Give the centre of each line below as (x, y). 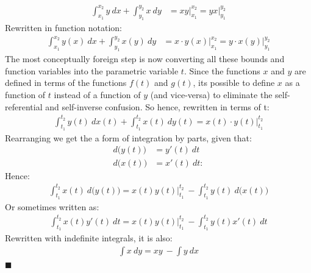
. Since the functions (222, 70)
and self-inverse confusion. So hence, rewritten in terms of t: (157, 106)
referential (24, 106)
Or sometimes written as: (52, 206)
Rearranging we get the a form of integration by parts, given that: (128, 137)
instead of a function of (97, 94)
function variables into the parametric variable (92, 70)
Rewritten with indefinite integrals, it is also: (89, 238)
